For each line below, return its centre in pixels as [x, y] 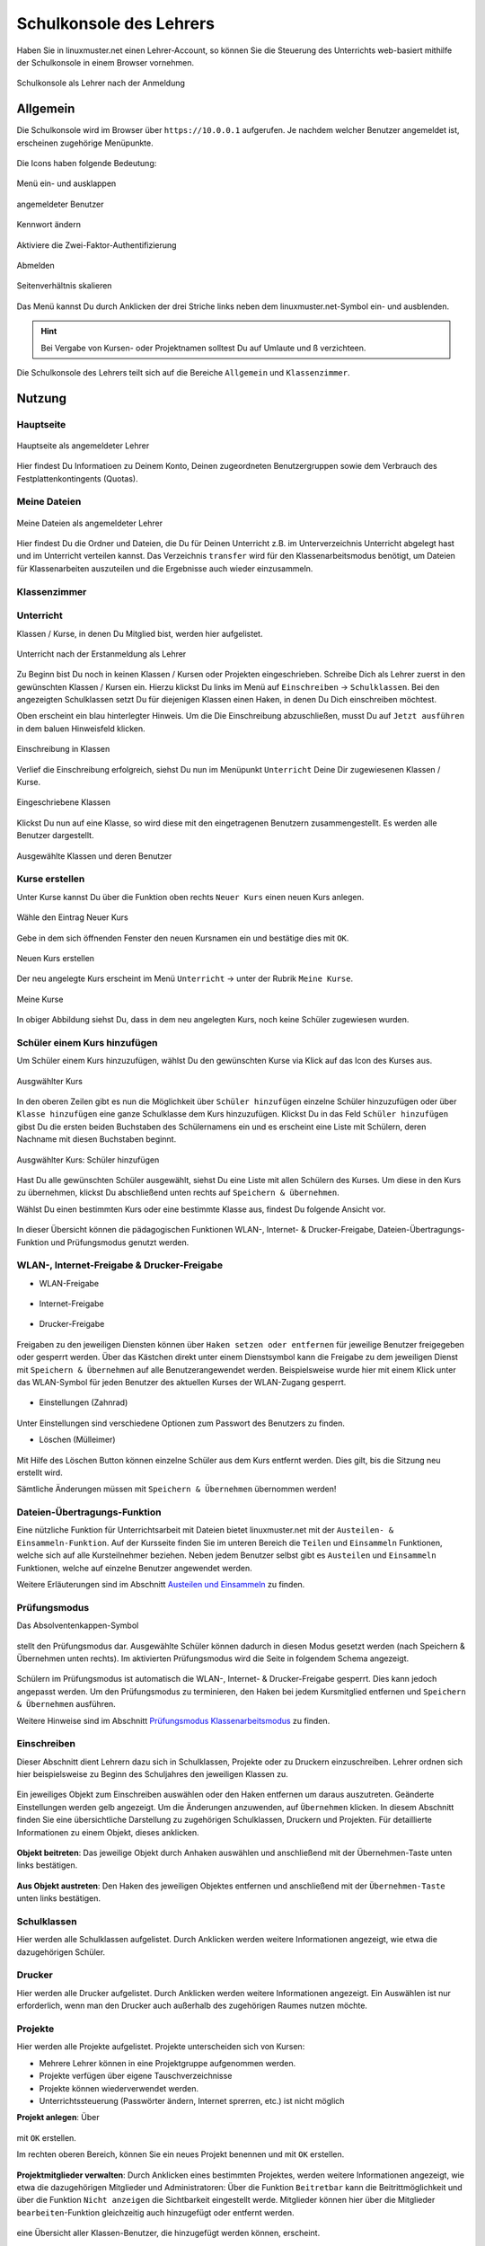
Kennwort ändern [48, 225]
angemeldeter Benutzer [60, 204]
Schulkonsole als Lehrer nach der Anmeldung [101, 83]
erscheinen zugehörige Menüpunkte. [85, 143]
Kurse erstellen [51, 879]
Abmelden [36, 265]
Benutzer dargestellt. [55, 836]
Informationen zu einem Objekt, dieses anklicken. [108, 1832]
